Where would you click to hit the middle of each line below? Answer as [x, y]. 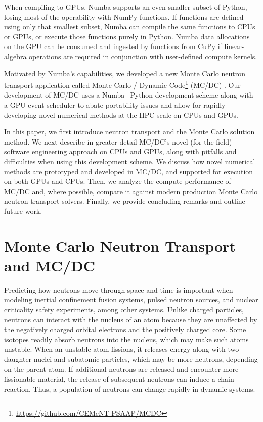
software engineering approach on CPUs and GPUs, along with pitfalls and [120, 151]
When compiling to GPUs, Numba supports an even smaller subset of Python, [126, 7]
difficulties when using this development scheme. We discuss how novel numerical [130, 161]
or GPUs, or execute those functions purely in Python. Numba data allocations [127, 36]
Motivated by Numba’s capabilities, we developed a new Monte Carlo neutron [125, 73]
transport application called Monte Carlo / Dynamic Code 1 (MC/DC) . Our [122, 84]
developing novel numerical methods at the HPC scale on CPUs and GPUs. [121, 114]
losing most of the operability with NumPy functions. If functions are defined [124, 16]
